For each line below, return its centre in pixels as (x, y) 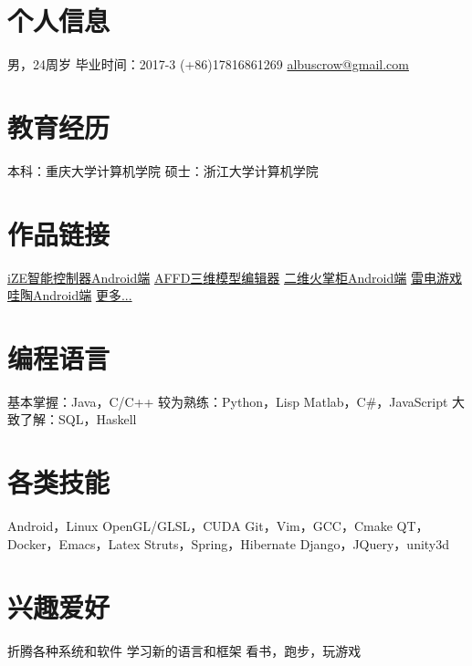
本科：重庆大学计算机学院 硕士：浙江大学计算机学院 (163, 170)
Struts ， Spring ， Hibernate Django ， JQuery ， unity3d (297, 543)
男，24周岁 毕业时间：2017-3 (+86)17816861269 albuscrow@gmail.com (208, 64)
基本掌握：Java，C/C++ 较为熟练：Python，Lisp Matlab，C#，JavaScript (228, 401)
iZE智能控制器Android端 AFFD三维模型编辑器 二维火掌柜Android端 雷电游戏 (235, 277)
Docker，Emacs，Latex (74, 543)
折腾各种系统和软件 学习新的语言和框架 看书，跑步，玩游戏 (184, 650)
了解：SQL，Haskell (78, 419)
